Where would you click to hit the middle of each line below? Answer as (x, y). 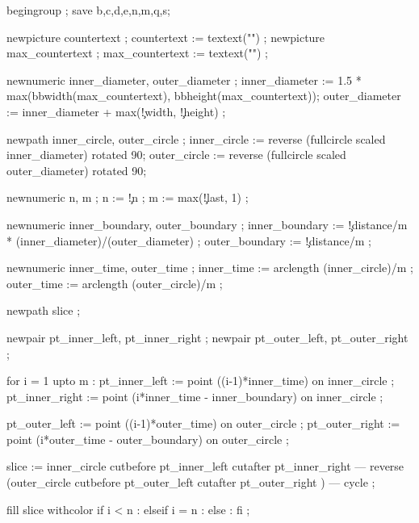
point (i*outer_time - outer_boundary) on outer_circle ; (148, 439)
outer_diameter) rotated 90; (77, 170)
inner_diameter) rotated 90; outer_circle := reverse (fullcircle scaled (176, 155)
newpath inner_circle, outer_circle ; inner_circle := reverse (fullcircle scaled (196, 138)
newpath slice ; (44, 310)
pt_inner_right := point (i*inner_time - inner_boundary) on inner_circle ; (195, 396)
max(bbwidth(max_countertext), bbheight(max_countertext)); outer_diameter (204, 96)
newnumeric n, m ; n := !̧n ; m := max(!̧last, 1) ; (128, 197)
